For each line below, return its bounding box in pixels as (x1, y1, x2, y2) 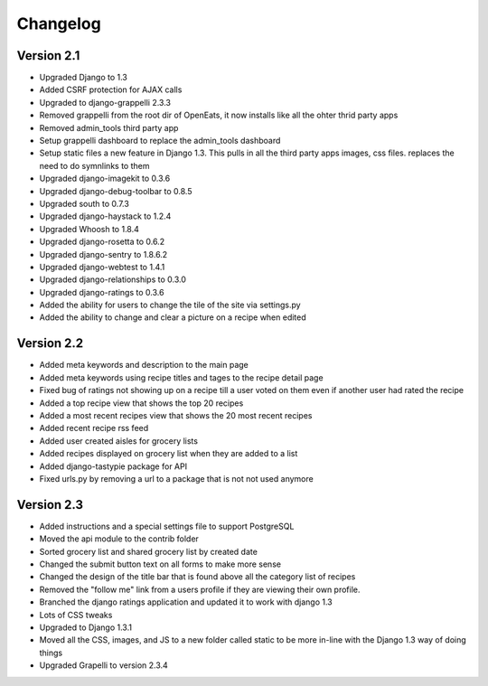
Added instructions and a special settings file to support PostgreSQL (39, 521, 295, 531)
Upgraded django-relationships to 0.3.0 (39, 274, 187, 285)
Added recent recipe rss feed (39, 423, 149, 434)
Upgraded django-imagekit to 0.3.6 (39, 173, 171, 184)
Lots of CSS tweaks (39, 609, 113, 620)
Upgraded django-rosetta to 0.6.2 (39, 236, 165, 248)
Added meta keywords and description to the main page (39, 360, 249, 371)
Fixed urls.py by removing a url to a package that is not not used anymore (39, 473, 314, 484)
